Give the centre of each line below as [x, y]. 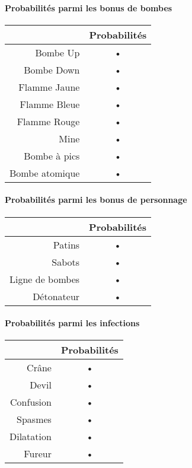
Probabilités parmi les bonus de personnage [96, 200]
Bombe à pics [52, 155]
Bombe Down [52, 69]
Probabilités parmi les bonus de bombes [89, 7]
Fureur [38, 454]
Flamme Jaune [49, 87]
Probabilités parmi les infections [72, 323]
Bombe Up [57, 52]
